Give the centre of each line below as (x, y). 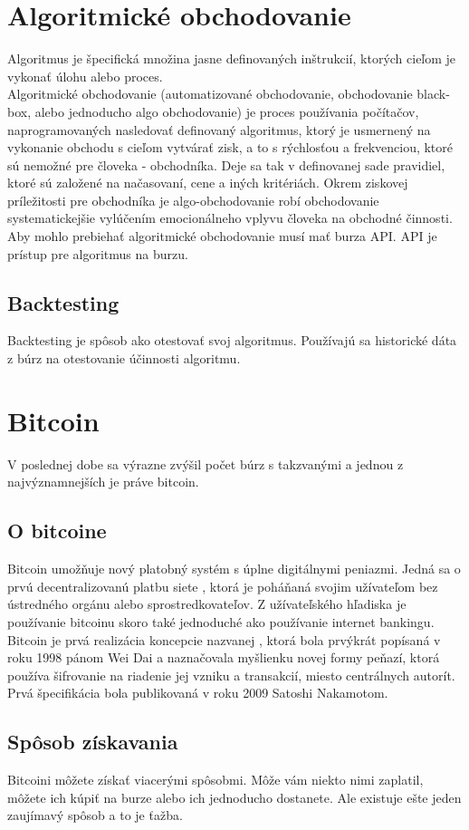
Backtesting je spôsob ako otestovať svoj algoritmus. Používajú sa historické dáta (232, 340)
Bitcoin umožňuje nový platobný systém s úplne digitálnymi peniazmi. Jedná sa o (234, 569)
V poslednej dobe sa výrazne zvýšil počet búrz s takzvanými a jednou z (206, 463)
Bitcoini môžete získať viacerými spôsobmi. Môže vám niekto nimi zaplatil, (215, 780)
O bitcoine (57, 531)
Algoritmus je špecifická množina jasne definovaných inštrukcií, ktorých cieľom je (232, 58)
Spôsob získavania (93, 742)
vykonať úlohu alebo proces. (85, 76)
